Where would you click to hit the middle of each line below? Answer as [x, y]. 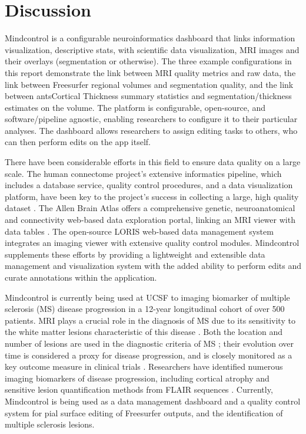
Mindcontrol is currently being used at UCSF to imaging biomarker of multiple [147, 297]
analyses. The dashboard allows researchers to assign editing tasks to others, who [151, 130]
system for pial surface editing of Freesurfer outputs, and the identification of [144, 412]
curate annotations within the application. [81, 277]
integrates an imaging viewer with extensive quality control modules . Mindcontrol [152, 243]
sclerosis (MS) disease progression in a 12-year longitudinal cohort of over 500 [145, 309]
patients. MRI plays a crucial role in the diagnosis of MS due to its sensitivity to [150, 320]
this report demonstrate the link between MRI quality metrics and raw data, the [150, 72]
